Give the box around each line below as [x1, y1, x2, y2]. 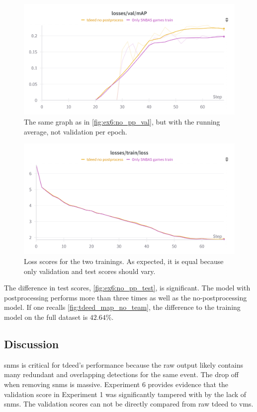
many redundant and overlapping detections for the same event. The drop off [4, 369, 239, 380]
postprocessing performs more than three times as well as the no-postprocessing [4, 292, 247, 302]
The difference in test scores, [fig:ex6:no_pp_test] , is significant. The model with [4, 282, 251, 293]
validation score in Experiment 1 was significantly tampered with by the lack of [4, 389, 247, 399]
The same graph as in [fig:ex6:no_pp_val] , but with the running [24, 116, 220, 127]
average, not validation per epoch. [24, 126, 127, 137]
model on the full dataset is [4, 312, 88, 322]
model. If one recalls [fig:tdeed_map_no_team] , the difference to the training [4, 302, 241, 312]
